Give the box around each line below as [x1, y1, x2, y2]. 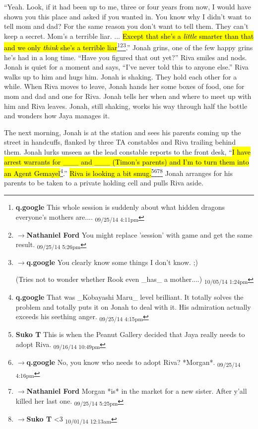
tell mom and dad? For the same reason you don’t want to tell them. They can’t [4, 21, 249, 31]
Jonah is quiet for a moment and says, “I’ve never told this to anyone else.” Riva [4, 62, 249, 72]
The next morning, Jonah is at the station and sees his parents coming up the [4, 127, 241, 137]
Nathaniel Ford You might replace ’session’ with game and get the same [26, 229, 253, 240]
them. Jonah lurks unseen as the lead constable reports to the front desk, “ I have [4, 146, 251, 157]
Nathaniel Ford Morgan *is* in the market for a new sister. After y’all [26, 386, 247, 396]
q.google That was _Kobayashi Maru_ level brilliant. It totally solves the [15, 292, 244, 302]
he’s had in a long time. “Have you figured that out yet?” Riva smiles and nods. [4, 52, 247, 62]
